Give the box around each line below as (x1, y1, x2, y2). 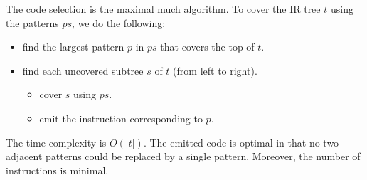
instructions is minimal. (6, 162, 109, 177)
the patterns (6, 15, 59, 30)
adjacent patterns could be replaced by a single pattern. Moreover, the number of (6, 149, 361, 164)
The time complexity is (6, 134, 107, 149)
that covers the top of (160, 39, 255, 54)
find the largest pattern (22, 39, 124, 54)
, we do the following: (72, 15, 166, 30)
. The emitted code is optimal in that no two (143, 134, 339, 149)
